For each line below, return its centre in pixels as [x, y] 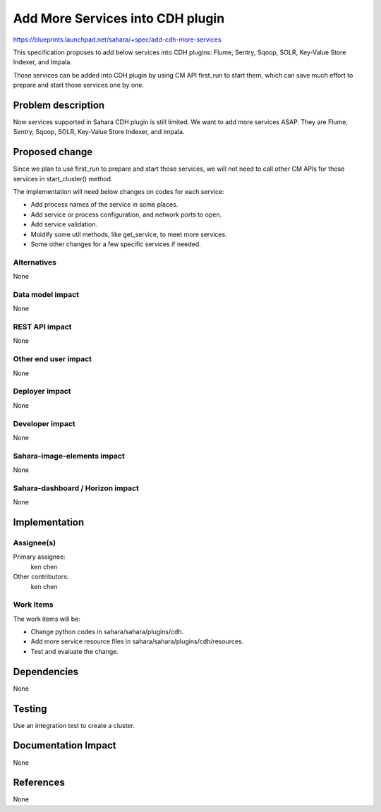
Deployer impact [42, 392]
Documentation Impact [65, 745]
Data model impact [46, 294]
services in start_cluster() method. [63, 178]
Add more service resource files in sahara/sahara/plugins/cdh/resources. [137, 641]
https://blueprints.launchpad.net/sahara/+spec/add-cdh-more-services [117, 40]
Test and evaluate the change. [75, 651]
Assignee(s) [35, 543]
